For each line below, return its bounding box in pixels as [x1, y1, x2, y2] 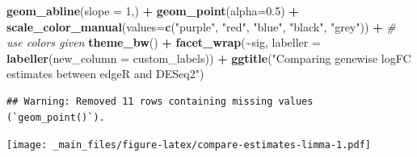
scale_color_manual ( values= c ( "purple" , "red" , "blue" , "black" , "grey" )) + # [6, 18, 396, 35]
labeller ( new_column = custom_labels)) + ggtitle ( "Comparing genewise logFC [6, 49, 411, 66]
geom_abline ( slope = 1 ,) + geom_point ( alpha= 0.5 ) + [6, 2, 299, 19]
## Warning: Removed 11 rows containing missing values [6, 95, 314, 107]
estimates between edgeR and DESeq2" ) [6, 65, 204, 82]
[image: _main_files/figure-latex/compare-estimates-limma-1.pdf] [6, 139, 372, 151]
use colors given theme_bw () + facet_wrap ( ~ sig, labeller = [6, 34, 321, 51]
